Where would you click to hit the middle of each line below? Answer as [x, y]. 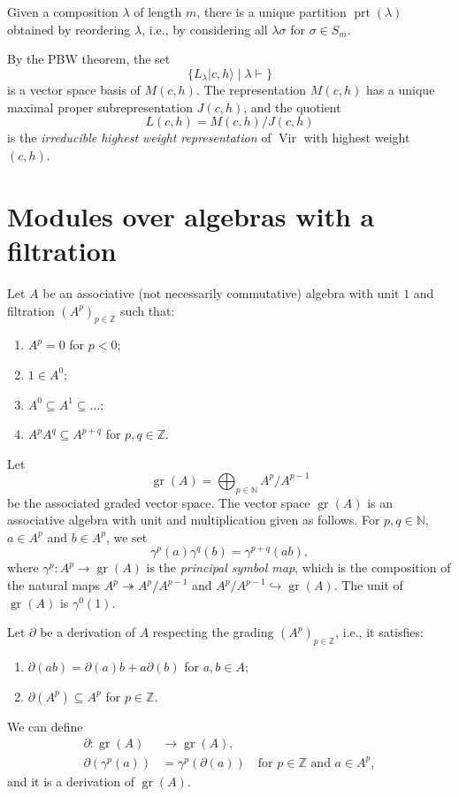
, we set [126, 536]
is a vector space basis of [74, 90]
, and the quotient [292, 107]
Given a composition [63, 11]
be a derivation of [88, 632]
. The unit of [368, 585]
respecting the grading [213, 632]
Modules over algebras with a [191, 215]
